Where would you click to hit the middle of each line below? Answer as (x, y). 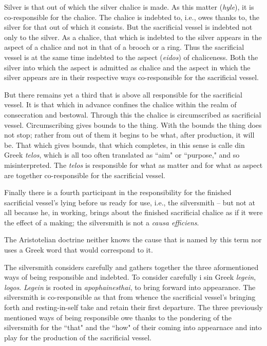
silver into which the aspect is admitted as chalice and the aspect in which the (127, 67)
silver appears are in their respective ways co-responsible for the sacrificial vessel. (132, 77)
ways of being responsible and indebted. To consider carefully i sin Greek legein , (130, 277)
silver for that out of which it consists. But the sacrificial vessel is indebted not (128, 27)
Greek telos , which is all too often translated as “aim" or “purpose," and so (122, 155)
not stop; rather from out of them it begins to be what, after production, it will (129, 135)
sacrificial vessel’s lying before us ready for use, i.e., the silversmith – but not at (130, 202)
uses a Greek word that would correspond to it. (79, 250)
